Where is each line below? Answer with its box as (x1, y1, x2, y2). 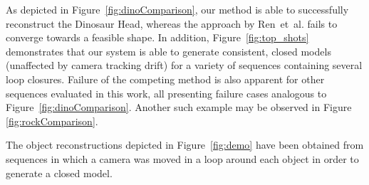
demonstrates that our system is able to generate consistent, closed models (6, 43, 331, 58)
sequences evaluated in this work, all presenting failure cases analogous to (6, 85, 327, 100)
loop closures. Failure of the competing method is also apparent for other (6, 71, 325, 86)
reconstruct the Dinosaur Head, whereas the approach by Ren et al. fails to (6, 16, 338, 31)
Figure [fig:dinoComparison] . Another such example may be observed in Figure (6, 100, 352, 115)
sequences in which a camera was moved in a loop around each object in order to (6, 151, 359, 166)
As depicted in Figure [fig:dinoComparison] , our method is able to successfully (6, 2, 349, 16)
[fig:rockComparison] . (6, 113, 98, 128)
